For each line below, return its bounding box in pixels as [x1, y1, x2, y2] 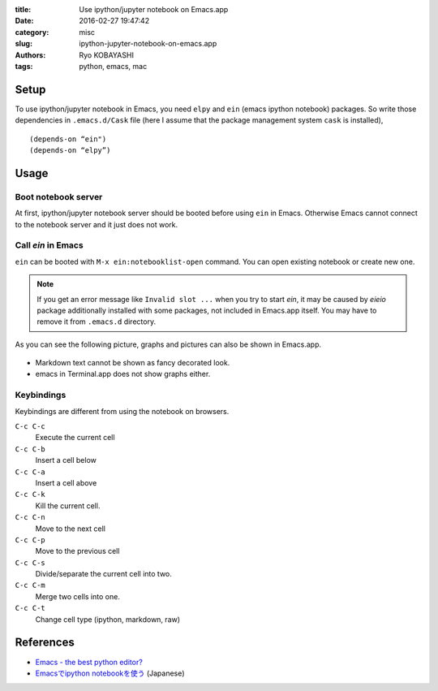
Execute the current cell [35, 433, 115, 443]
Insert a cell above [35, 477, 97, 487]
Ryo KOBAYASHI [79, 50, 134, 60]
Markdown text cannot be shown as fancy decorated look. [35, 358, 230, 368]
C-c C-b [15, 444, 46, 454]
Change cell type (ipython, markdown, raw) [35, 614, 181, 624]
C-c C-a [15, 467, 46, 477]
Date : [15, 16, 34, 26]
